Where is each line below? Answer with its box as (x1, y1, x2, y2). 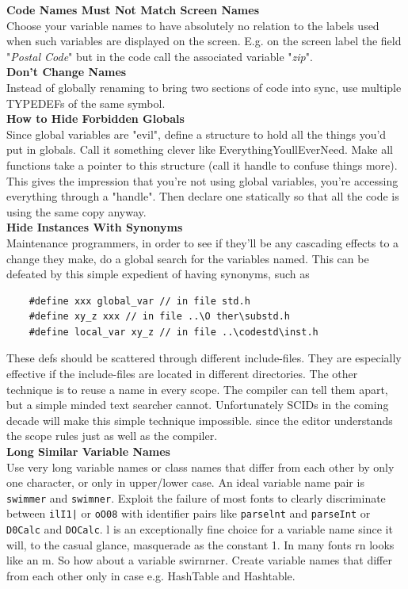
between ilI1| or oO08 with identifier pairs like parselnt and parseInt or (6, 505, 371, 522)
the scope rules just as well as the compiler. (6, 427, 218, 444)
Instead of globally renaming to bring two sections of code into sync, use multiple (6, 78, 402, 95)
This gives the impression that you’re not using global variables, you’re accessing (6, 172, 398, 189)
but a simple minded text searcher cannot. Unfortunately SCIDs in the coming (6, 396, 389, 413)
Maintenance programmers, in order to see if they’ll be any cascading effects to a (6, 234, 399, 251)
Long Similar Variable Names (6, 443, 170, 460)
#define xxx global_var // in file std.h (29, 295, 250, 307)
